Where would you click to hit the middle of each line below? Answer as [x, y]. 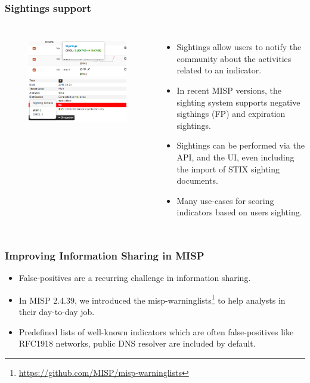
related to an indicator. [219, 70]
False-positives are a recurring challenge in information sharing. [135, 278]
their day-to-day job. [57, 311]
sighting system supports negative [238, 102]
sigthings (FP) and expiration [231, 114]
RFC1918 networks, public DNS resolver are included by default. [137, 343]
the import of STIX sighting [228, 169]
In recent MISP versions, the [229, 90]
